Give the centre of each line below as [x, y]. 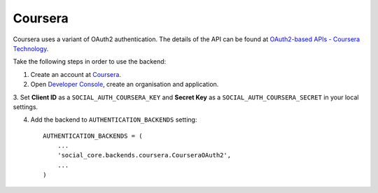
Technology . [31, 48]
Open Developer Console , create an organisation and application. [125, 85]
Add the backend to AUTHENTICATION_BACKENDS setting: [114, 120]
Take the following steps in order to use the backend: [90, 62]
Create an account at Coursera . [76, 74]
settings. [26, 107]
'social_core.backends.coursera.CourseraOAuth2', [144, 155]
